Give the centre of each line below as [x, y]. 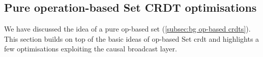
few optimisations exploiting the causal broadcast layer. [91, 49]
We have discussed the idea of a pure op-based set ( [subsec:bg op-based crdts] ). [127, 29]
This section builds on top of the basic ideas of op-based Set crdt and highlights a [132, 38]
